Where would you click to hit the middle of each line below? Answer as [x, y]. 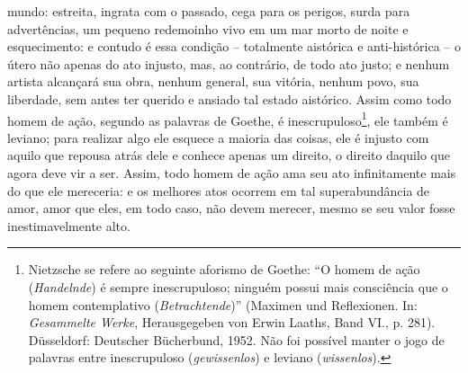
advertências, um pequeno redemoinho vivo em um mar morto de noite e [208, 28]
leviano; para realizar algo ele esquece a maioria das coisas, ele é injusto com [218, 137]
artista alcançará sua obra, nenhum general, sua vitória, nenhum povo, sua [213, 81]
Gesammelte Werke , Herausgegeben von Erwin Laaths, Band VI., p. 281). [232, 322]
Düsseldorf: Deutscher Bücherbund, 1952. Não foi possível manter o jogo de [236, 339]
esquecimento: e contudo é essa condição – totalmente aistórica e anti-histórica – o [234, 46]
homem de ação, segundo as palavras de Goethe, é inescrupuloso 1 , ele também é [228, 119]
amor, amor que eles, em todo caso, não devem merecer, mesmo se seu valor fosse [231, 208]
